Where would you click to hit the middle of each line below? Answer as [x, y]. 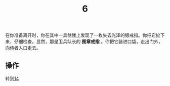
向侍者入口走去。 [23, 48]
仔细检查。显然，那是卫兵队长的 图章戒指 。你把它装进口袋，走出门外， [88, 41]
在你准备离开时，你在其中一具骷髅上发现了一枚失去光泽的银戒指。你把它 [80, 35]
